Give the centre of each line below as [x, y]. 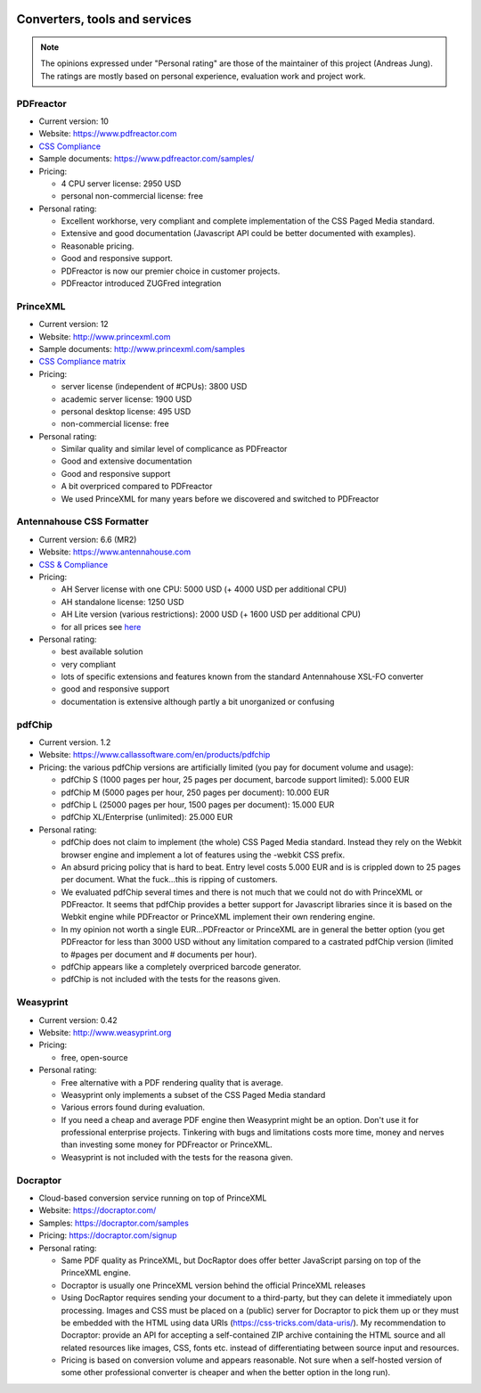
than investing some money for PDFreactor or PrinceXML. [167, 1144]
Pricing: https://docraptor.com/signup [108, 1235]
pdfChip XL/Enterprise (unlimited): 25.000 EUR [147, 817]
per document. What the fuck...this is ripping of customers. [169, 880]
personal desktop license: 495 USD [126, 411]
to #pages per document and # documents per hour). [159, 955]
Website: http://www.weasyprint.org [105, 1032]
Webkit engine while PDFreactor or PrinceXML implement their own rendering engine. [218, 917]
